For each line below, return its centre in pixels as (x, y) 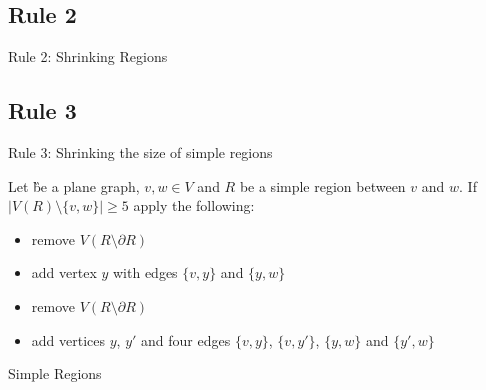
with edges (145, 272)
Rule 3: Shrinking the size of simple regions (140, 152)
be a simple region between (322, 185)
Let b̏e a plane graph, (74, 185)
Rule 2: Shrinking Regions (88, 56)
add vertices (68, 339)
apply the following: (194, 205)
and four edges (186, 339)
